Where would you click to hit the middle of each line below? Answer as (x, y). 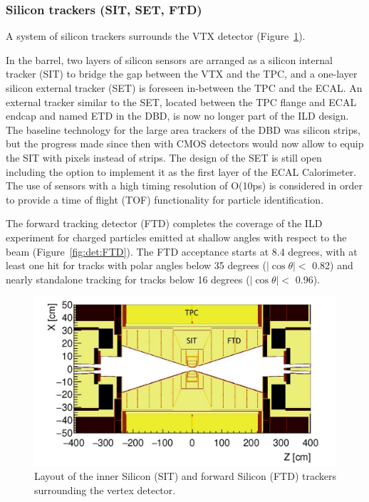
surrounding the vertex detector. (105, 490)
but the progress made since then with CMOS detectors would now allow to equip (185, 143)
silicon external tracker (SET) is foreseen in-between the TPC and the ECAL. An (184, 88)
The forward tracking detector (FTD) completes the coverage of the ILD (164, 223)
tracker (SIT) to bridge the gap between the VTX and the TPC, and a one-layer (182, 74)
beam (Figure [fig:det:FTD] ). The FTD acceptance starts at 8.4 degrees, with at (182, 251)
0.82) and (333, 265)
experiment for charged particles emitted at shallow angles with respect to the (176, 237)
